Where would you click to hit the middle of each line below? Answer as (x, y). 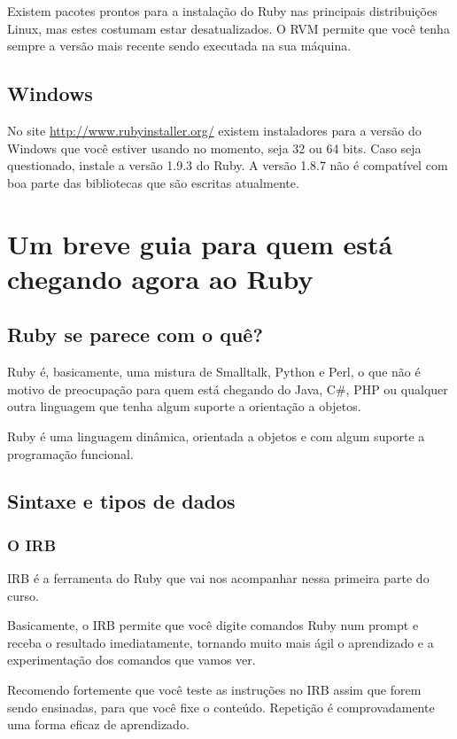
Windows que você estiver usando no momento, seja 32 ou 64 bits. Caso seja (214, 148)
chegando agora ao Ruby (160, 278)
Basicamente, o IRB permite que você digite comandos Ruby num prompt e (213, 625)
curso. (23, 595)
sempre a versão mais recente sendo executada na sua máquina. (179, 46)
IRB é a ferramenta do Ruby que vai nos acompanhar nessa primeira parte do (218, 578)
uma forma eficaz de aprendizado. (98, 724)
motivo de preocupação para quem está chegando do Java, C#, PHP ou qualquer (228, 389)
